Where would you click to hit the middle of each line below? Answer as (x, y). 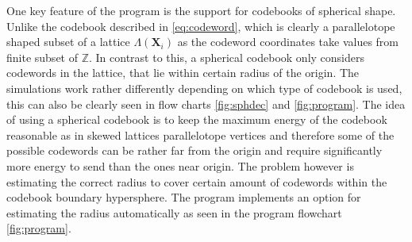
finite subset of (42, 57)
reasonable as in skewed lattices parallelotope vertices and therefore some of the (200, 134)
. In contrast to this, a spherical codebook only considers (227, 57)
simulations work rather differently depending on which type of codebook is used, (204, 88)
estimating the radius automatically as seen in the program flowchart (174, 212)
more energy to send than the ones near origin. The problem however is (180, 165)
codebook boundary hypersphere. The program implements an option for (184, 197)
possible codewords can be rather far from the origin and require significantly (194, 150)
